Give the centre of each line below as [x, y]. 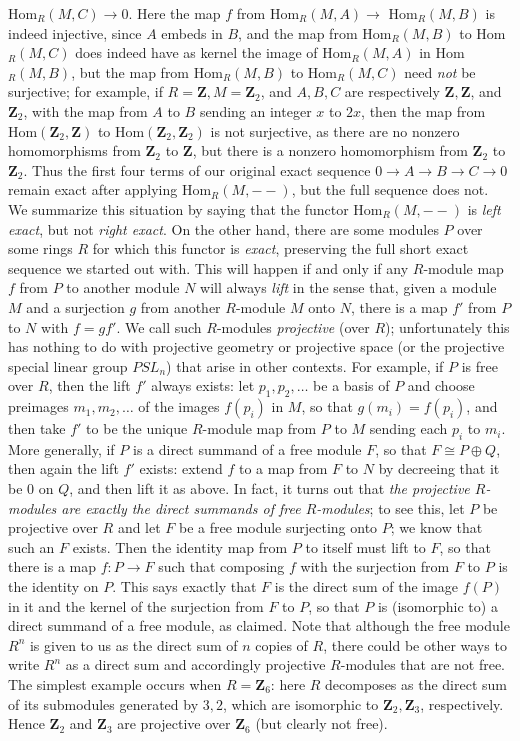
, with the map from [85, 110]
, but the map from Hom [147, 71]
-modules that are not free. [423, 664]
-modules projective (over [293, 326]
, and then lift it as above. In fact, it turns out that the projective [269, 488]
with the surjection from [375, 566]
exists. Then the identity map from [180, 546]
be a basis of [351, 385]
